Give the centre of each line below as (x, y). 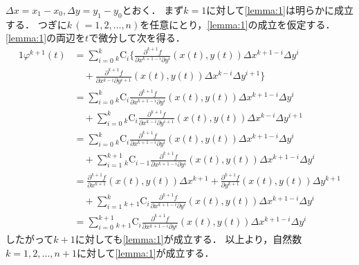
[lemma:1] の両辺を (46, 38)
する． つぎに (36, 24)
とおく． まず (153, 10)
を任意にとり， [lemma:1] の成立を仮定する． (238, 24)
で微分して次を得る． (137, 38)
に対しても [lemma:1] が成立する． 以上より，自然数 (188, 239)
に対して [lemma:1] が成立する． (145, 253)
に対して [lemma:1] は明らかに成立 (280, 10)
